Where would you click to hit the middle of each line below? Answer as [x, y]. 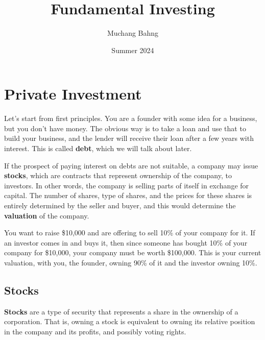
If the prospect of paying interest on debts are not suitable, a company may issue [131, 165]
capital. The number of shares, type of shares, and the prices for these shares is [128, 195]
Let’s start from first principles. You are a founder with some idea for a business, [131, 118]
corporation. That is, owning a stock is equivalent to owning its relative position [130, 321]
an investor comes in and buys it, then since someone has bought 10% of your [126, 242]
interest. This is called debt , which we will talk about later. [98, 148]
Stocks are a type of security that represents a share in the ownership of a [121, 311]
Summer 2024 [133, 50]
